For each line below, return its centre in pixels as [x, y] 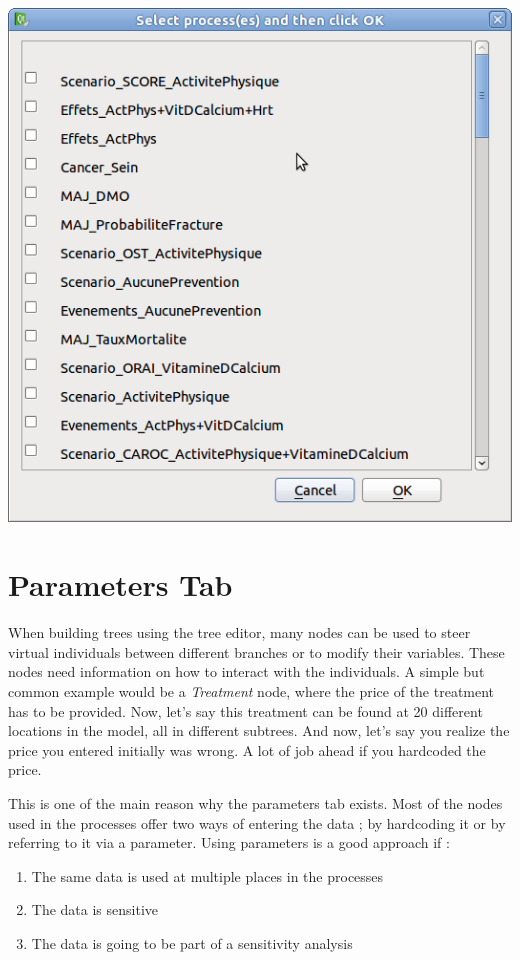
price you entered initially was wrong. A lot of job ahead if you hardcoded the [247, 749]
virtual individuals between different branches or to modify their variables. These [256, 651]
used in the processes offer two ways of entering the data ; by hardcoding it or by [257, 822]
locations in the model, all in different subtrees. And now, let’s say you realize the [259, 730]
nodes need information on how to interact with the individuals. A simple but [246, 671]
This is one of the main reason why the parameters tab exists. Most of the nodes [255, 803]
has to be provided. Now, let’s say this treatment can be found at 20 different [245, 710]
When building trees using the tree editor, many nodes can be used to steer [239, 632]
